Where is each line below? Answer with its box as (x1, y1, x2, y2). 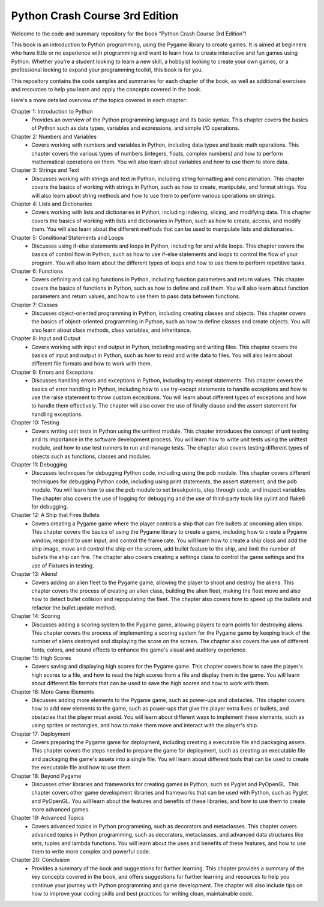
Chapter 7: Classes (11, 301, 58, 308)
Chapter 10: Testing (11, 419, 59, 426)
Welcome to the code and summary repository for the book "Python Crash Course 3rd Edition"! (11, 30, 247, 37)
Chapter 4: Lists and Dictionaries (11, 200, 92, 207)
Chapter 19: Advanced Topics (11, 814, 84, 822)
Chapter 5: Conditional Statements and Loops (11, 234, 124, 241)
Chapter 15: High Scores (11, 655, 71, 662)
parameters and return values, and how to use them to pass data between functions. (31, 293, 241, 300)
